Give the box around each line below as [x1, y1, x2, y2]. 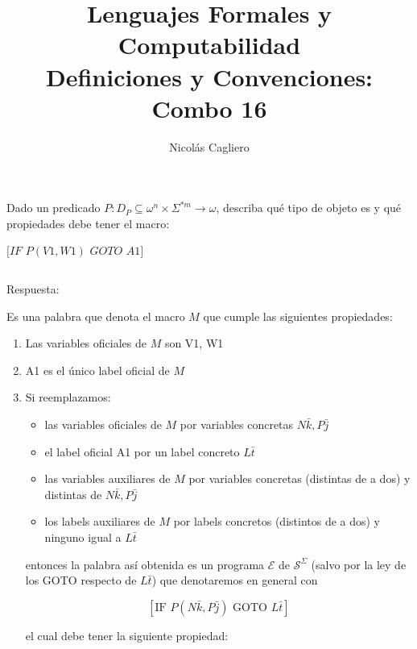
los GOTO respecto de [25, 572, 137, 589]
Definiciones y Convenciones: [45, 60, 374, 93]
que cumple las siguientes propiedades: [203, 307, 393, 324]
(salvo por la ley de [311, 555, 407, 572]
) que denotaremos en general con [151, 572, 318, 589]
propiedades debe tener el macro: [6, 214, 170, 231]
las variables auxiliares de [44, 470, 171, 487]
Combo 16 [151, 91, 267, 124]
